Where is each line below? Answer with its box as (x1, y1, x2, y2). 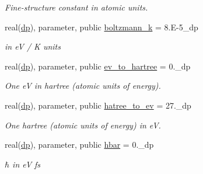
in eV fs (12, 158, 41, 170)
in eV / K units (5, 40, 61, 53)
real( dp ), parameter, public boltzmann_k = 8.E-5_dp (5, 20, 198, 33)
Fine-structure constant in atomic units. (5, 1, 148, 13)
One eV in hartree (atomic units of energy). (5, 79, 161, 92)
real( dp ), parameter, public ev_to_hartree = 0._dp (5, 60, 191, 72)
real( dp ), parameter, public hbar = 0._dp (5, 138, 154, 151)
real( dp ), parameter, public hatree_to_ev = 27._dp (5, 99, 191, 111)
